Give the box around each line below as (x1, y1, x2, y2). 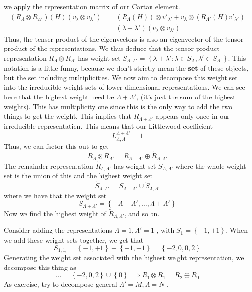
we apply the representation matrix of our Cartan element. (4, 1, 180, 11)
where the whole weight (175, 161, 246, 171)
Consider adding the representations (4, 225, 112, 235)
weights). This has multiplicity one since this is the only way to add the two (4, 101, 232, 111)
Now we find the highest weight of (4, 208, 106, 219)
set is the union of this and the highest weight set (4, 170, 153, 181)
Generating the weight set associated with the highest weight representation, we (4, 252, 244, 263)
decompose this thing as (4, 262, 76, 272)
